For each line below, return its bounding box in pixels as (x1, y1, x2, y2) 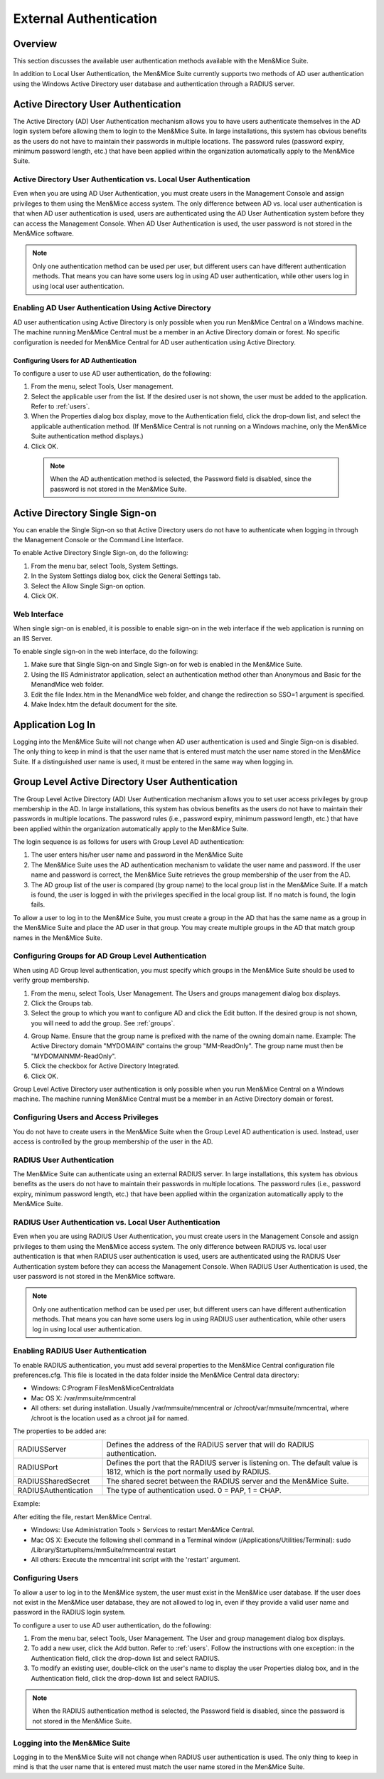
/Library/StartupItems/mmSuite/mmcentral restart (31, 1545, 176, 1554)
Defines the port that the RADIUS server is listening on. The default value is (106, 1458, 358, 1468)
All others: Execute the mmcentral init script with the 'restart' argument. (31, 1556, 241, 1564)
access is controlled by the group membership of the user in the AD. (13, 1137, 213, 1146)
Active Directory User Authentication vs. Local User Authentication (13, 174, 250, 184)
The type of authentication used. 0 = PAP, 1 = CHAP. (106, 1486, 282, 1496)
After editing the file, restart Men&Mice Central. (13, 1512, 152, 1521)
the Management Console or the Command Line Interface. (13, 536, 184, 544)
